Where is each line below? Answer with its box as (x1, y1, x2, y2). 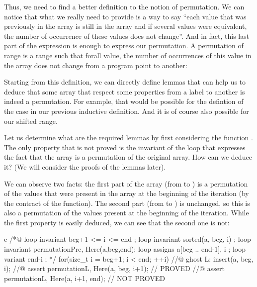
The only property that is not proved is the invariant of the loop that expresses (4, 142, 246, 152)
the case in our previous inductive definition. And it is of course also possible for (4, 105, 249, 116)
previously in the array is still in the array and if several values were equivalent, (4, 21, 247, 31)
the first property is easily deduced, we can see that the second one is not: (4, 217, 230, 227)
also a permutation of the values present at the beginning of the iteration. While (4, 207, 249, 218)
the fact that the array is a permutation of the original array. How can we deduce (4, 152, 252, 162)
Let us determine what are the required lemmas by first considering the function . (4, 132, 253, 143)
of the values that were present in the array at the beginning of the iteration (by (4, 188, 249, 198)
